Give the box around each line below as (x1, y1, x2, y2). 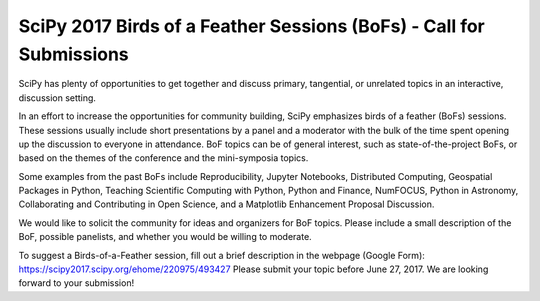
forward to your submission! (18, 277, 135, 289)
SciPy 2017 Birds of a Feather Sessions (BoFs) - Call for (18, 15, 485, 37)
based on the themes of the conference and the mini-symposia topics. (18, 152, 309, 164)
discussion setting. (18, 91, 97, 104)
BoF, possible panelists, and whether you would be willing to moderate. (18, 231, 312, 243)
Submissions (18, 43, 129, 65)
